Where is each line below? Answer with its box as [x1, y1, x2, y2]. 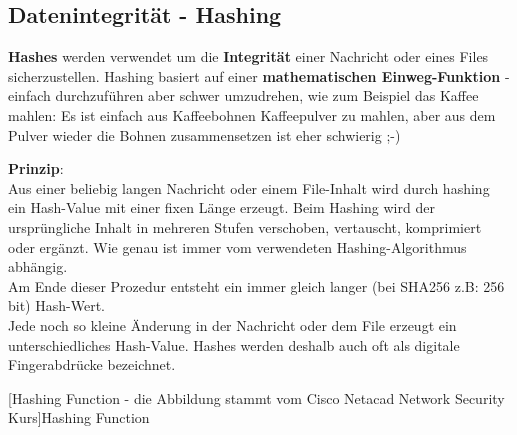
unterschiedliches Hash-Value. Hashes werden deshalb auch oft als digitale [8, 334, 460, 355]
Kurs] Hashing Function [8, 407, 150, 428]
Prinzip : [8, 158, 64, 179]
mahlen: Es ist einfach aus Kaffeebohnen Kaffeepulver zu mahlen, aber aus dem [8, 104, 496, 125]
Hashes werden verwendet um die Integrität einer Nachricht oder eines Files [8, 46, 489, 67]
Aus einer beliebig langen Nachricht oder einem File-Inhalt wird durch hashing [8, 177, 490, 198]
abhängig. [8, 256, 68, 277]
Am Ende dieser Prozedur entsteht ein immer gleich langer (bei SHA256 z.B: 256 [8, 275, 505, 296]
